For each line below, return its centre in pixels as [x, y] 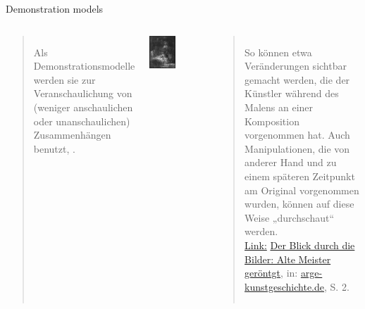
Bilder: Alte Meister [288, 259]
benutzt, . [54, 148]
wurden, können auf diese [299, 204]
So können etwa [278, 52]
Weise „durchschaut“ [290, 217]
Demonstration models [55, 8]
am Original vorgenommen [302, 190]
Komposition [272, 121]
